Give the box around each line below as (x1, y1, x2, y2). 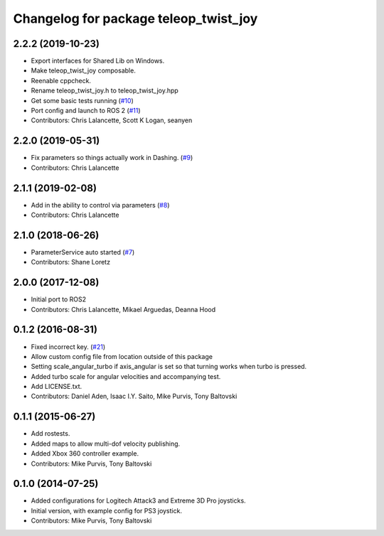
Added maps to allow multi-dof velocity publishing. (31, 439, 181, 448)
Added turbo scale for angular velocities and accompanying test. (31, 372, 221, 380)
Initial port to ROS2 (31, 295, 87, 304)
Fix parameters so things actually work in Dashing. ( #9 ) (31, 154, 193, 162)
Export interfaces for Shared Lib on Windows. (31, 57, 165, 65)
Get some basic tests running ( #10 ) (31, 96, 134, 104)
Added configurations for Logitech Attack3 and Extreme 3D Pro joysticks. (31, 496, 246, 505)
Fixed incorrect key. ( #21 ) (31, 342, 106, 351)
